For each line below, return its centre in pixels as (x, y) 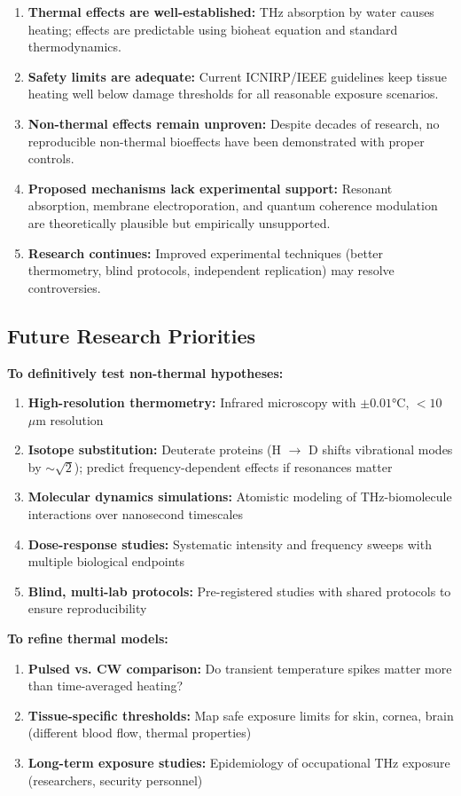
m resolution (70, 419)
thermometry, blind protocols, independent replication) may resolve (211, 270)
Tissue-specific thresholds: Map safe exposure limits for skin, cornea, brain (241, 715)
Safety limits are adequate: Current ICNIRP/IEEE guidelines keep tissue (238, 76)
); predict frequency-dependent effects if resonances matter (233, 466)
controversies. (64, 287)
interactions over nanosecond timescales (136, 514)
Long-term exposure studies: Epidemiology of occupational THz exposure (239, 763)
